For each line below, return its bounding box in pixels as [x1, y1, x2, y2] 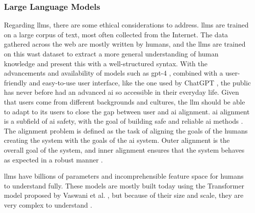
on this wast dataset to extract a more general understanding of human [4, 49, 219, 58]
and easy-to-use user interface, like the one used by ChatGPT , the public [29, 77, 251, 87]
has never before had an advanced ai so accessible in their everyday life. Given [4, 87, 239, 97]
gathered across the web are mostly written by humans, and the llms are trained [4, 39, 246, 49]
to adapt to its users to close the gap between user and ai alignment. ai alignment [4, 106, 250, 116]
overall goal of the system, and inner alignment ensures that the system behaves [4, 144, 245, 155]
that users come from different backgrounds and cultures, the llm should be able [4, 96, 245, 106]
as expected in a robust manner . [4, 154, 103, 164]
